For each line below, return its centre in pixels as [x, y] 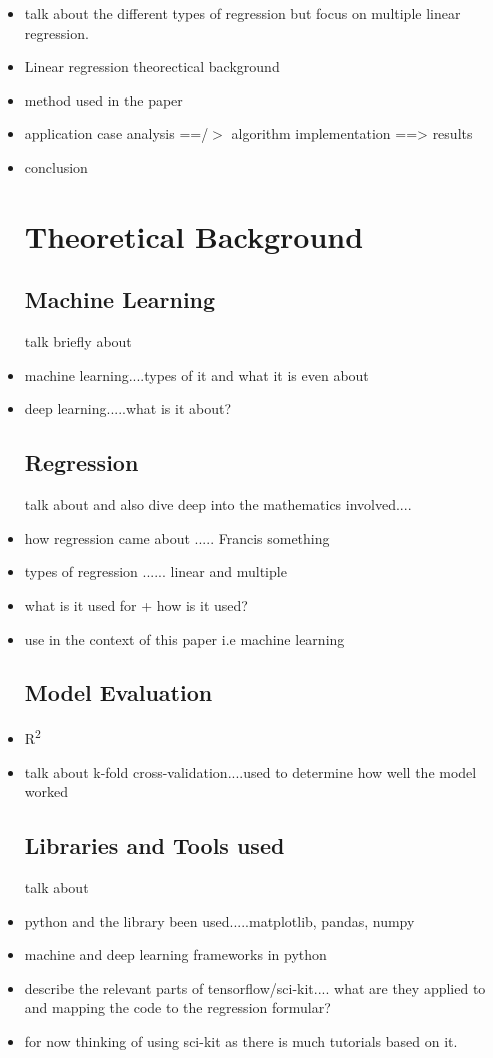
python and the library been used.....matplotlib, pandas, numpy [219, 920]
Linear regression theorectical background [152, 66]
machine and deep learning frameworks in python [175, 954]
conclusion [56, 166]
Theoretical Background [194, 235]
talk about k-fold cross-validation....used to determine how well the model [250, 771]
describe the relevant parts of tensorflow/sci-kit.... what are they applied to [255, 987]
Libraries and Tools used [154, 845]
